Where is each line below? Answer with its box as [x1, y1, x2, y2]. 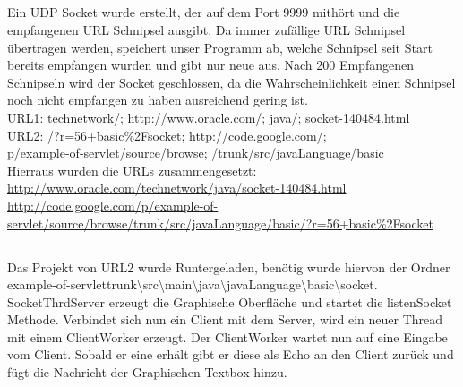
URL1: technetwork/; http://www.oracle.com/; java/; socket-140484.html [7, 107, 410, 126]
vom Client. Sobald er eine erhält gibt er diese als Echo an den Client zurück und [7, 345, 454, 364]
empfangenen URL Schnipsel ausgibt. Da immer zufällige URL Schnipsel [7, 20, 406, 39]
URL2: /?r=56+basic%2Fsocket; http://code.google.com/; [7, 125, 327, 144]
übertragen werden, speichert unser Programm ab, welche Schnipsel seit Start [7, 38, 433, 56]
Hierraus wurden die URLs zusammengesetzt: [7, 160, 257, 179]
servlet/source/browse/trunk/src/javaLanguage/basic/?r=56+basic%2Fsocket [7, 213, 433, 232]
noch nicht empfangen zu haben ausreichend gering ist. [7, 90, 308, 109]
